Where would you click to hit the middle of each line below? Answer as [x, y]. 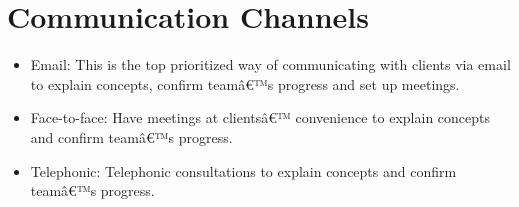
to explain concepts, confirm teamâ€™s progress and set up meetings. [245, 83]
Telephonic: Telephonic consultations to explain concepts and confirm [243, 170]
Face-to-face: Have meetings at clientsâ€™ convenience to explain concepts [260, 117]
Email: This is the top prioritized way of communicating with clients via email [270, 64]
